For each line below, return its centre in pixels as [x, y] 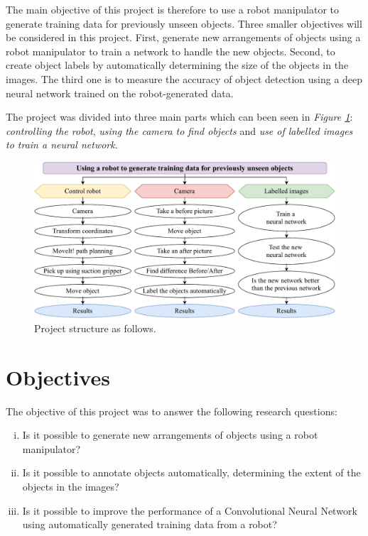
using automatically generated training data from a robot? [150, 524]
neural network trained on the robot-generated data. [120, 93]
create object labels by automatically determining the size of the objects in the [177, 65]
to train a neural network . [62, 144]
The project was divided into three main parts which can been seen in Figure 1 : [179, 117]
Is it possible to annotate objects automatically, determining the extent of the [191, 472]
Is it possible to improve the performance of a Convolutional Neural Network [190, 510]
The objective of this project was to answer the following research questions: [172, 411]
